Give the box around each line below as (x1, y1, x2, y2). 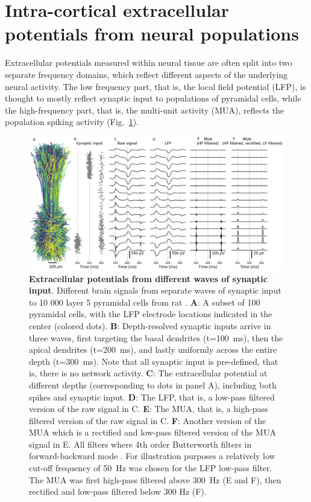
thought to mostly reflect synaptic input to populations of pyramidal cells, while (5, 92, 301, 105)
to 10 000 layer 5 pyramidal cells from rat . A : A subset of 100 (29, 295, 260, 308)
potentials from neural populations (5, 21, 299, 46)
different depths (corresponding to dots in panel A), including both (29, 378, 277, 391)
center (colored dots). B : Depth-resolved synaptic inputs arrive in (29, 319, 271, 332)
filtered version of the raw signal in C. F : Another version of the (29, 414, 266, 426)
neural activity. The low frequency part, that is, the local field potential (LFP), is (5, 80, 306, 92)
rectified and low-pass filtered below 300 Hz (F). (29, 485, 207, 498)
